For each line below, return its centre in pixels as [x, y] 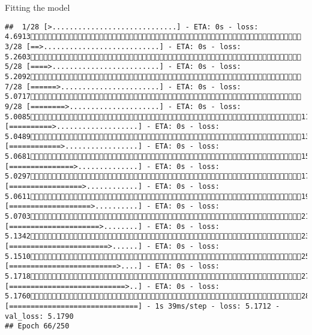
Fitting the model [37, 7]
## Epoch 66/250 [37, 326]
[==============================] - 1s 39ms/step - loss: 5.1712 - [142, 306]
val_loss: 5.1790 [39, 316]
